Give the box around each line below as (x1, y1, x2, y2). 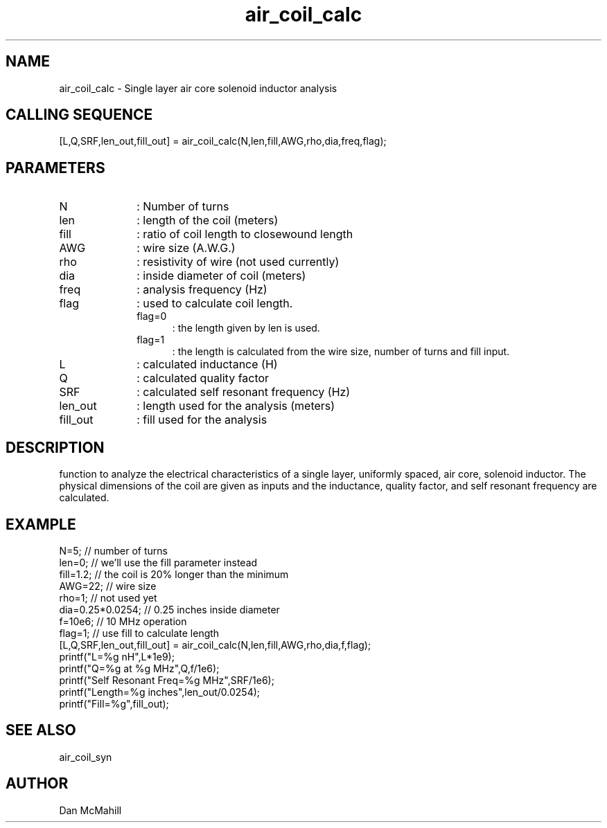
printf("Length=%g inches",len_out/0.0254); (59, 685, 261, 698)
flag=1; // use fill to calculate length (59, 627, 220, 639)
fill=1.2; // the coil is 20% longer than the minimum (59, 568, 289, 580)
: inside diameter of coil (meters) (137, 269, 306, 283)
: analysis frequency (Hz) (137, 282, 267, 297)
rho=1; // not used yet (59, 591, 157, 604)
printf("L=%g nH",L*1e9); (59, 650, 175, 663)
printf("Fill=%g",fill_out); (59, 697, 169, 710)
